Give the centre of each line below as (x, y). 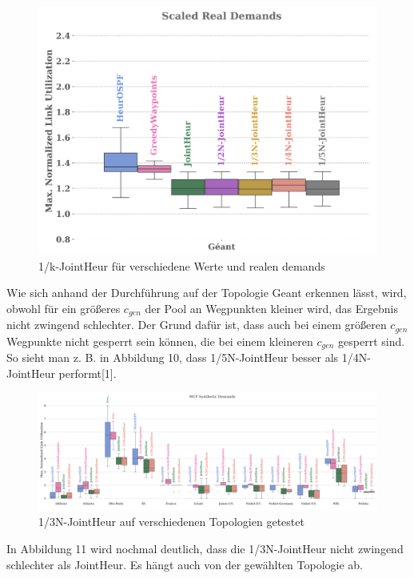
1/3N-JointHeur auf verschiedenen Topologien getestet (171, 522)
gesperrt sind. (372, 341)
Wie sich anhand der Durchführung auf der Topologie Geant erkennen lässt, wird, (207, 293)
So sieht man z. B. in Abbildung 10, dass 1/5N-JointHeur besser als (173, 357)
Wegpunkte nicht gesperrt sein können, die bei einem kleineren (160, 341)
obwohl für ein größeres (64, 308)
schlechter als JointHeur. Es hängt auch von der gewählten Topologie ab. (185, 564)
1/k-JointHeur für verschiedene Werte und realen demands (182, 265)
